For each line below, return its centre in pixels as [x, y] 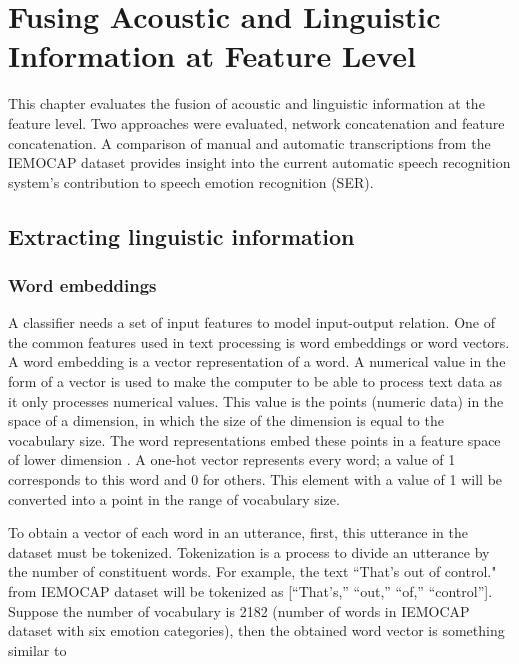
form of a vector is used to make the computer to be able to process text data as [255, 381]
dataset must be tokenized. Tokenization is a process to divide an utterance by [249, 551]
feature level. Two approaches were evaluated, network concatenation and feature [256, 122]
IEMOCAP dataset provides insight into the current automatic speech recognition [259, 162]
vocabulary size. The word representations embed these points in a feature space [254, 439]
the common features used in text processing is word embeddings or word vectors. [259, 341]
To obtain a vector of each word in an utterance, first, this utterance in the [238, 532]
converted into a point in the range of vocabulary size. [174, 498]
